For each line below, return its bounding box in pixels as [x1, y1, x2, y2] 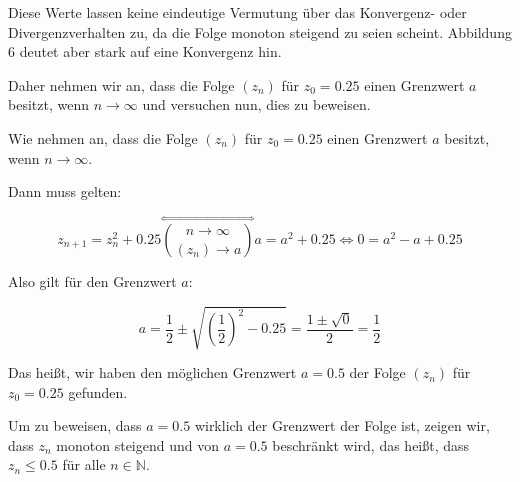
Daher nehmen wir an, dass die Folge [8, 74, 235, 95]
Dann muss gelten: [8, 181, 122, 202]
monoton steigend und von [56, 434, 219, 455]
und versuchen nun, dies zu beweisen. [142, 94, 371, 115]
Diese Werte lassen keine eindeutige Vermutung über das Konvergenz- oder [8, 2, 467, 22]
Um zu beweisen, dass [8, 415, 142, 436]
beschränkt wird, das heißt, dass [272, 434, 470, 455]
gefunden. [68, 381, 128, 402]
